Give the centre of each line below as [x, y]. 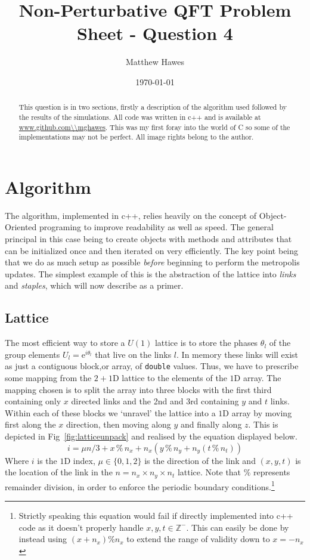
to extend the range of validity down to [198, 539]
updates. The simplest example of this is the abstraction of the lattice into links [151, 273]
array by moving [262, 412]
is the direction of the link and [200, 460]
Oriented [21, 227]
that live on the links [133, 354]
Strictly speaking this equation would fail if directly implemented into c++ [156, 515]
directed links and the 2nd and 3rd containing [155, 401]
